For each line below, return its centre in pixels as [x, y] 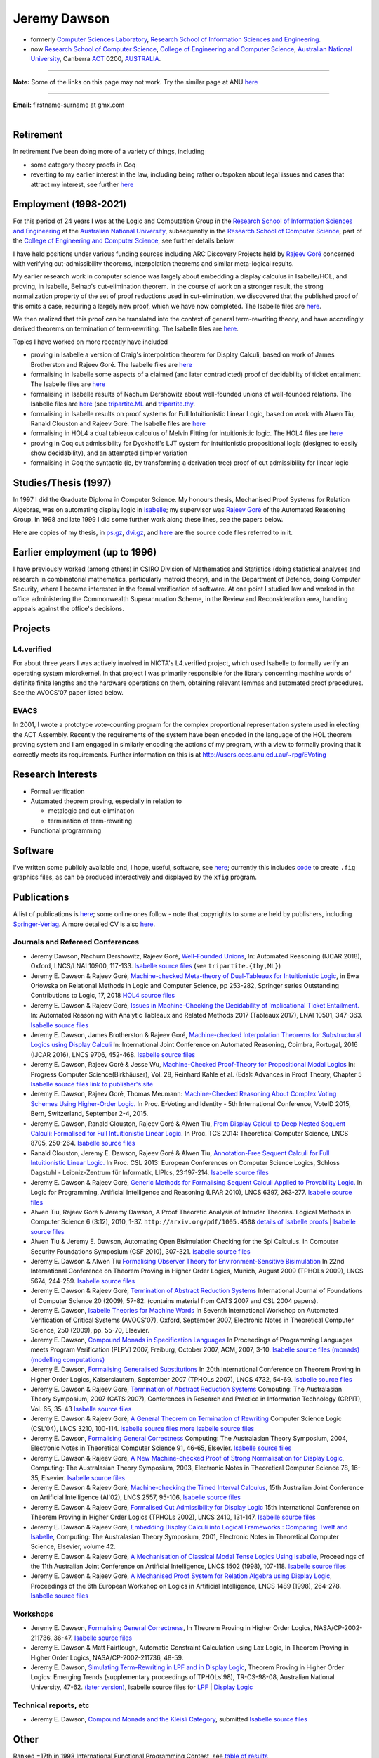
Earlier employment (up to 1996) [85, 552]
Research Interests [55, 775]
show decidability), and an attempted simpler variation [109, 453]
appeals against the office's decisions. [68, 609]
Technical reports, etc [51, 1705]
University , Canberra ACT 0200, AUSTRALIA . [96, 59]
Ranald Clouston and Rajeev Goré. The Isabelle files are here [118, 423]
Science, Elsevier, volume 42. [73, 1546]
